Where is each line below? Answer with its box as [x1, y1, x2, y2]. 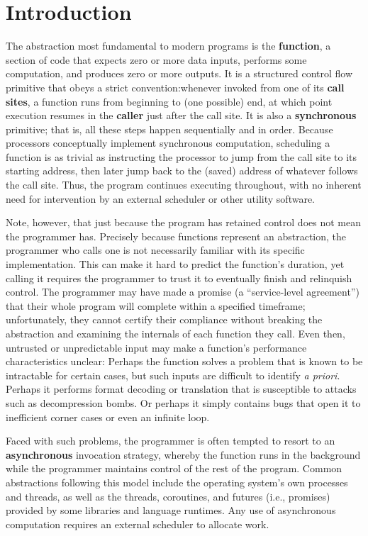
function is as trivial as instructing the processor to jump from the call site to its [6, 149, 357, 164]
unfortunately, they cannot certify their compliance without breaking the [6, 312, 323, 327]
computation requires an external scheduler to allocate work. [6, 516, 269, 531]
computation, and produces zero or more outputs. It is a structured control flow [6, 66, 353, 81]
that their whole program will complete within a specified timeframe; [6, 298, 306, 313]
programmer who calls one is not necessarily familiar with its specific [6, 242, 305, 257]
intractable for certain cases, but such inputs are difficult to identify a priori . [6, 367, 340, 382]
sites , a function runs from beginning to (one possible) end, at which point [6, 94, 333, 108]
